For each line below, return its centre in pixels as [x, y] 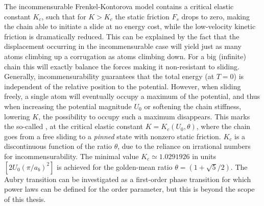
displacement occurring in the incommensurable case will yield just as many [123, 46]
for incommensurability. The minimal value [71, 156]
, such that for [64, 16]
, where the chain [223, 126]
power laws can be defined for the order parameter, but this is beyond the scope [129, 189]
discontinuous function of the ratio [58, 146]
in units [204, 156]
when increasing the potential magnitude [68, 106]
